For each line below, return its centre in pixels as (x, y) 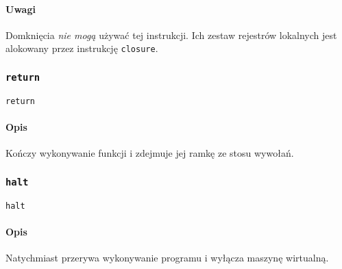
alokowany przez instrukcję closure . (82, 48)
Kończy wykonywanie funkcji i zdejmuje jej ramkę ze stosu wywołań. (150, 153)
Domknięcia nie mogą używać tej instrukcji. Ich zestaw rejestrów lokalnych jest (171, 35)
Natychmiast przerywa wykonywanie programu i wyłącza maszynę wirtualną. (167, 258)
